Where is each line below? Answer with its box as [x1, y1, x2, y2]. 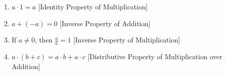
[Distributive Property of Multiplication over [87, 51, 223, 62]
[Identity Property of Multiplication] [38, 1, 148, 11]
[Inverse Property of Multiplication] [73, 35, 180, 45]
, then [34, 35, 53, 45]
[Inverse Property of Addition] [60, 18, 151, 28]
